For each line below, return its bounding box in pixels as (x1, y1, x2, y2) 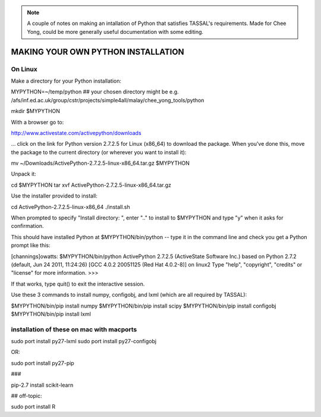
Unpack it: (11, 170, 36, 178)
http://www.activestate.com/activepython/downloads (11, 129, 142, 136)
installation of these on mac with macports (11, 325, 137, 333)
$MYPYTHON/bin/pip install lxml (11, 310, 92, 318)
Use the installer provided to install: (11, 192, 97, 199)
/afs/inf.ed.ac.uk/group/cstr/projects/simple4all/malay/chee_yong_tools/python (11, 96, 204, 104)
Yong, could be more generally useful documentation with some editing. (27, 28, 204, 35)
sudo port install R (11, 403, 56, 410)
